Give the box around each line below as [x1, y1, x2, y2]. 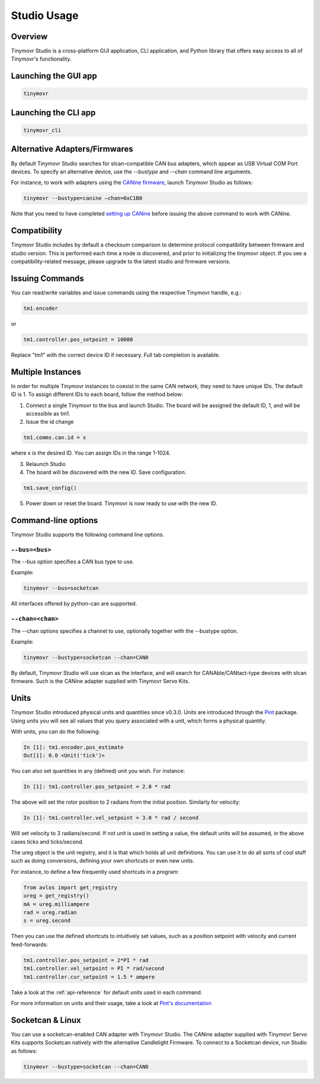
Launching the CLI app [11, 107, 96, 118]
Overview [11, 31, 48, 42]
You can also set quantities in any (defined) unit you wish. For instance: [11, 768, 185, 775]
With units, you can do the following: [11, 728, 100, 735]
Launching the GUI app [11, 71, 97, 81]
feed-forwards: [11, 941, 49, 948]
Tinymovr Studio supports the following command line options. [11, 531, 164, 538]
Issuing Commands [11, 273, 84, 283]
